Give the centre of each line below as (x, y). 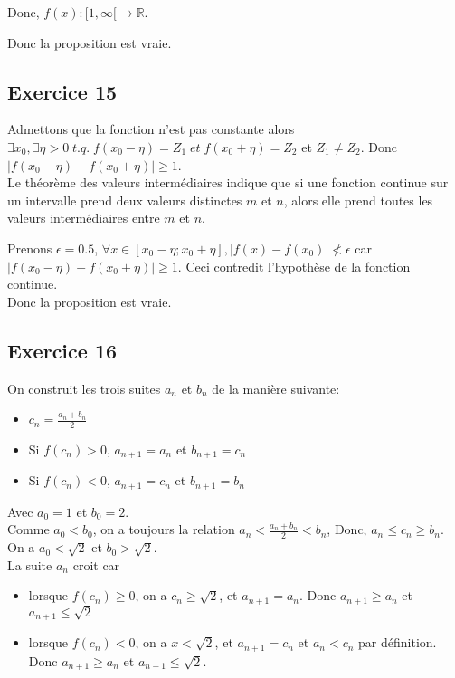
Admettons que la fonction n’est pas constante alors (151, 129)
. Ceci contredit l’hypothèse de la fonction (294, 266)
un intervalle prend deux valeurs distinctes (125, 200)
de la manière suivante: (276, 388)
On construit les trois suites (84, 388)
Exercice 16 (62, 350)
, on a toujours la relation (164, 529)
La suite (30, 564)
